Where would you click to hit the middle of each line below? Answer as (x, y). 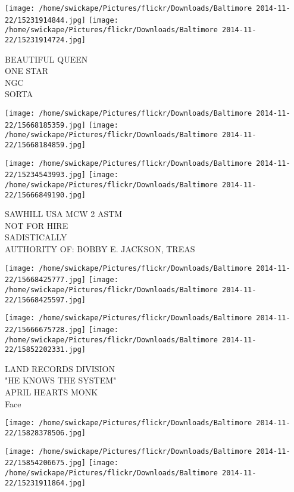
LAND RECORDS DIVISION (60, 368)
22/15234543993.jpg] (46, 175)
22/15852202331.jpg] (46, 350)
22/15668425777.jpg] (46, 280)
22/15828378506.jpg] (46, 433)
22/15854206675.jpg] (46, 463)
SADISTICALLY (36, 237)
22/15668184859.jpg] (46, 145)
